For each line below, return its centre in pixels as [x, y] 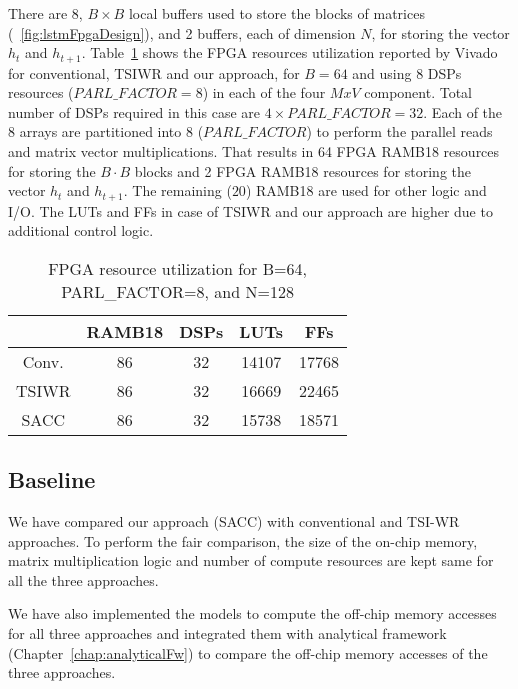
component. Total [418, 92]
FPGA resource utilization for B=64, [177, 268]
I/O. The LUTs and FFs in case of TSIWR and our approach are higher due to [250, 210]
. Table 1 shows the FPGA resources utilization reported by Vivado [289, 52]
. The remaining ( [177, 190]
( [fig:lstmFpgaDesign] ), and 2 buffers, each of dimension [182, 32]
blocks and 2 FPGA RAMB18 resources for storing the [303, 170]
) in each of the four [264, 92]
